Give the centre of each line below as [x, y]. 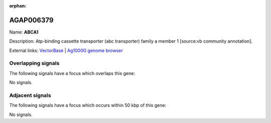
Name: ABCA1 [24, 32]
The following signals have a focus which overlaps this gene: [72, 73]
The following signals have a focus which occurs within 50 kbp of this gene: [88, 105]
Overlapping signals [34, 63]
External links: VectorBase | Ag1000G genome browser [66, 50]
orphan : [18, 6]
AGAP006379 [31, 20]
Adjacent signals [30, 95]
